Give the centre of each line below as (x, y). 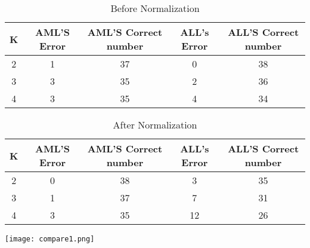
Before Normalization (155, 8)
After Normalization (155, 125)
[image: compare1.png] (50, 239)
